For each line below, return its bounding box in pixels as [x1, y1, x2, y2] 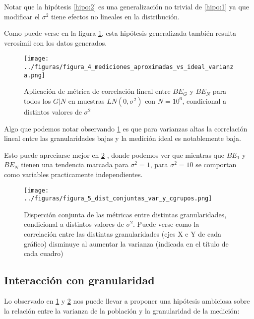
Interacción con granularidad [4, 272, 155, 288]
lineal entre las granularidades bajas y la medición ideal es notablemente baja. [4, 133, 241, 143]
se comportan [195, 159, 237, 170]
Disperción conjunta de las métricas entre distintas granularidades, [24, 209, 227, 219]
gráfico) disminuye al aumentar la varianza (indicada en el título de [24, 238, 229, 249]
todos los [24, 95, 51, 106]
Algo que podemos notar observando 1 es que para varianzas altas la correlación [4, 123, 248, 133]
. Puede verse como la [133, 219, 199, 229]
